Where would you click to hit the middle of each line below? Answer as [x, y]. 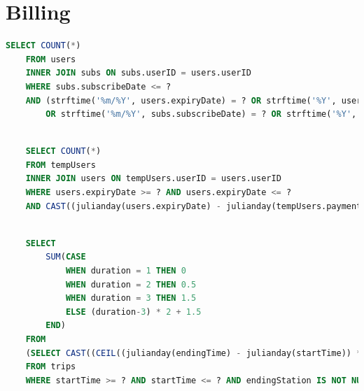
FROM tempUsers [61, 165]
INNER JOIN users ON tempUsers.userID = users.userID [153, 179]
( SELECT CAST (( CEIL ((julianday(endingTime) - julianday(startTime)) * [194, 353]
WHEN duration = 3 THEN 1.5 [131, 298]
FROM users [51, 59]
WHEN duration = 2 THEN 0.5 [131, 284]
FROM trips [51, 367]
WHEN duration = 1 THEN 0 [126, 271]
